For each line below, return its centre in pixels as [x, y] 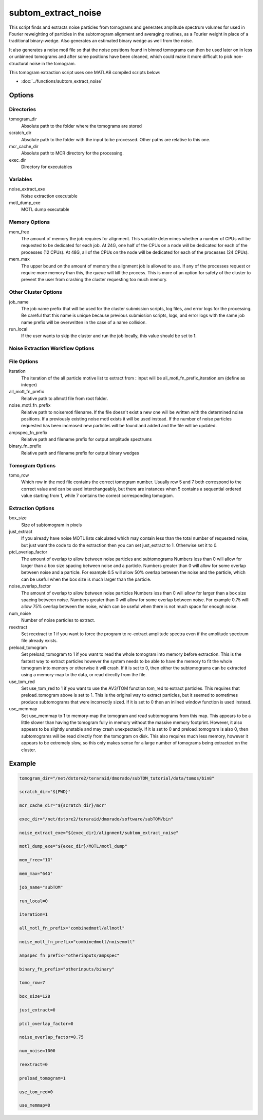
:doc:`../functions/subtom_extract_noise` [62, 81]
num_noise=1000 [37, 1051]
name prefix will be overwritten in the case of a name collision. [84, 322]
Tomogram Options [32, 465]
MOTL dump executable [45, 209]
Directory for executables [47, 167]
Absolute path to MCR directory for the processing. [73, 153]
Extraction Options [32, 508]
